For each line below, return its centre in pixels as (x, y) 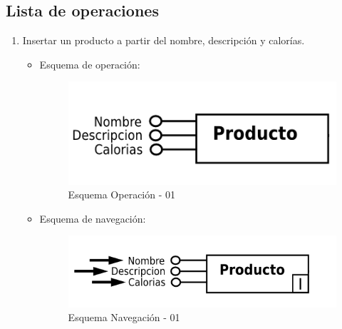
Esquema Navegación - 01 (124, 317)
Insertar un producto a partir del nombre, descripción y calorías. (164, 40)
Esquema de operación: (90, 64)
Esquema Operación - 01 (122, 194)
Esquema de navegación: (93, 218)
